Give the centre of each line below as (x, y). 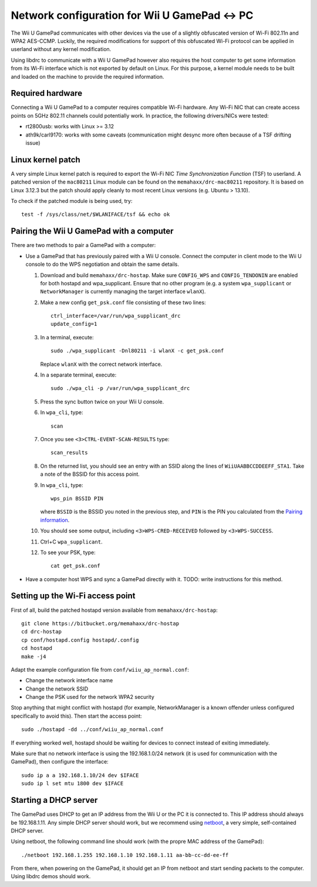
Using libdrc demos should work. (51, 876)
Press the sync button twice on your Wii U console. (102, 401)
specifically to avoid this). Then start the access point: (76, 716)
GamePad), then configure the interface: (60, 762)
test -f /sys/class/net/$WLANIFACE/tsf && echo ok (96, 214)
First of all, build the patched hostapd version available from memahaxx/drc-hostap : (114, 610)
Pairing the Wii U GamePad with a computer (92, 231)
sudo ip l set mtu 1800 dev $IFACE (72, 783)
